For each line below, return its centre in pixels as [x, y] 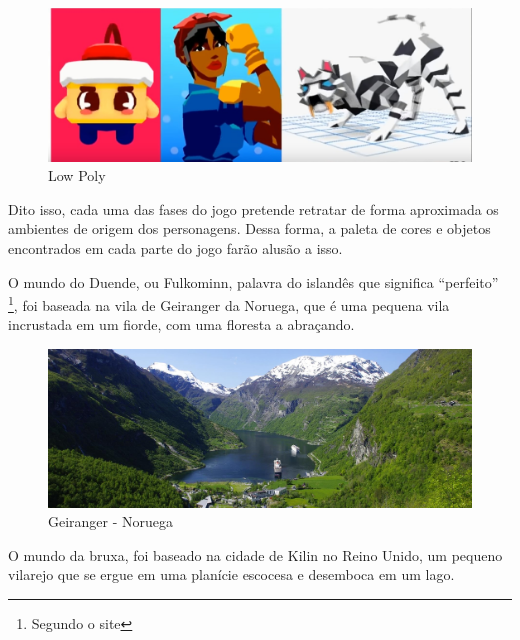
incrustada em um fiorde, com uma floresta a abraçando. [181, 324]
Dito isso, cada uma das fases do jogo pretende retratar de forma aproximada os [253, 208]
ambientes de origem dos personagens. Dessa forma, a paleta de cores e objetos [249, 228]
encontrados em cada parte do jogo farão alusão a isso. [175, 247]
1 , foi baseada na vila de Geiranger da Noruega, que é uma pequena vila [229, 303]
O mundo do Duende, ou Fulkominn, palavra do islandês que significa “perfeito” [253, 281]
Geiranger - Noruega [111, 521]
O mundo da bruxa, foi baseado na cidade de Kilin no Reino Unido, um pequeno [255, 554]
